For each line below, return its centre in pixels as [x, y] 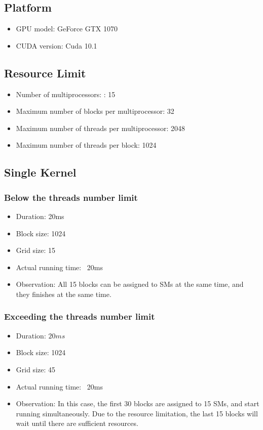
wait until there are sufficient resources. [77, 423]
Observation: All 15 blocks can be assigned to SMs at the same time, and [130, 284]
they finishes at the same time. [64, 294]
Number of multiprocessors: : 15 [66, 94]
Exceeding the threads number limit [80, 316]
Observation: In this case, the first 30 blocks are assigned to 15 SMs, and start [138, 403]
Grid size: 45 [36, 369]
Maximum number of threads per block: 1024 [86, 145]
